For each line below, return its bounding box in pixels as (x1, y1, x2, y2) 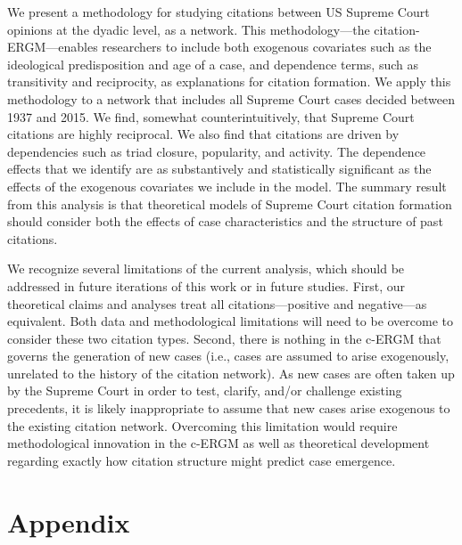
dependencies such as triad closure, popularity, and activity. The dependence (7, 142, 426, 160)
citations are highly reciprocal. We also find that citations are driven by (7, 125, 400, 143)
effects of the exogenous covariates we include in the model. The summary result (7, 176, 447, 195)
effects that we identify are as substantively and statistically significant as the (7, 159, 432, 178)
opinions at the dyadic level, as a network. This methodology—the (7, 20, 370, 38)
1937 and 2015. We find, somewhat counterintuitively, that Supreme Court (7, 107, 415, 126)
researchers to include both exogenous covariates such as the (102, 37, 432, 56)
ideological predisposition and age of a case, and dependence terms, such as (7, 54, 418, 73)
